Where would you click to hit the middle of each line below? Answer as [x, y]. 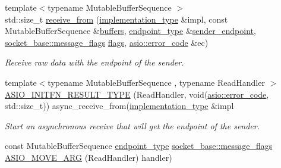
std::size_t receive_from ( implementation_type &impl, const [116, 19]
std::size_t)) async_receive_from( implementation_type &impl [119, 106]
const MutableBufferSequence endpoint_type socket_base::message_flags [139, 146]
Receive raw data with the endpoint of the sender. [94, 62]
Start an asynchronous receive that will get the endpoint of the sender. [132, 125]
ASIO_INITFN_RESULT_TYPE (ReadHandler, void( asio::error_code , [137, 94]
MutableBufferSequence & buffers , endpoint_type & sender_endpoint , [130, 31]
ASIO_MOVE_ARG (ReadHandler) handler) [89, 157]
